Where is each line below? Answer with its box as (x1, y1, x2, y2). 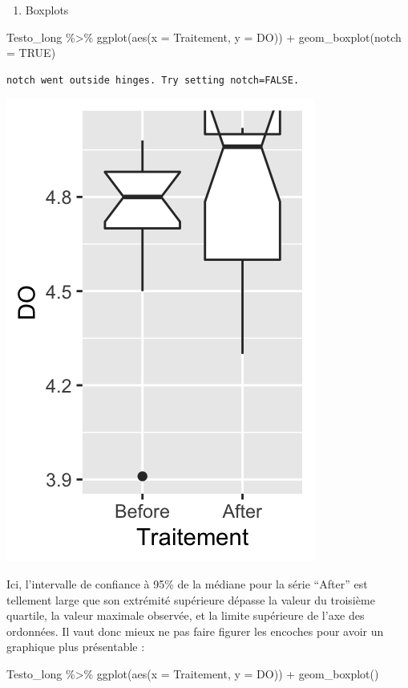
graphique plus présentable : (6, 638, 145, 655)
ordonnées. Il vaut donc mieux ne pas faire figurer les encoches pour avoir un (6, 622, 384, 639)
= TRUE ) (6, 44, 56, 61)
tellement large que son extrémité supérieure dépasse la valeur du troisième (6, 591, 375, 608)
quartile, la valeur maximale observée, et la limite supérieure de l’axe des (6, 607, 365, 624)
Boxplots (25, 2, 69, 18)
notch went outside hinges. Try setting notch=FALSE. (6, 74, 300, 86)
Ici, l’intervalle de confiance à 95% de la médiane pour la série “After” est (6, 575, 368, 592)
